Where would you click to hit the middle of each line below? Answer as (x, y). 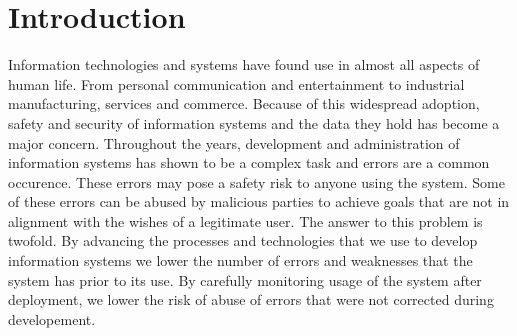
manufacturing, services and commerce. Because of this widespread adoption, (244, 103)
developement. (52, 318)
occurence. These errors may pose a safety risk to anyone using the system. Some (256, 181)
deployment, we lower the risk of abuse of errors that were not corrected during (251, 299)
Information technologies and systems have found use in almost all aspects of (244, 64)
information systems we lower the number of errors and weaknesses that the (240, 260)
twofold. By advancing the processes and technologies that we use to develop (243, 240)
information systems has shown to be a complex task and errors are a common (249, 162)
